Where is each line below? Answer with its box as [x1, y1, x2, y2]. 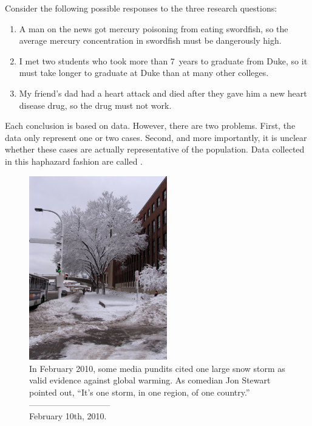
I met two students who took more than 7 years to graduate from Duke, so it [19, 54, 308, 67]
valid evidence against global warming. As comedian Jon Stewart [29, 374, 271, 386]
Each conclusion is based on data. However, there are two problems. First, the [5, 119, 296, 132]
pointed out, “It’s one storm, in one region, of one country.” [29, 386, 250, 399]
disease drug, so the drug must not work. [19, 98, 172, 111]
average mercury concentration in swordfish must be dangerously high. [19, 34, 282, 47]
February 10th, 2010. [29, 410, 107, 422]
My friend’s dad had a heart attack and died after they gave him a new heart [19, 86, 307, 99]
